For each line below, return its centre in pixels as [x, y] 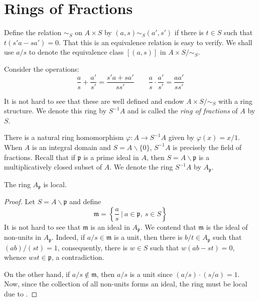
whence [15, 257]
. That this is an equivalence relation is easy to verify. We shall [156, 42]
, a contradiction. [78, 257]
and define [85, 201]
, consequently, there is [93, 247]
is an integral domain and [72, 147]
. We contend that [168, 227]
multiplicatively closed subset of [53, 167]
